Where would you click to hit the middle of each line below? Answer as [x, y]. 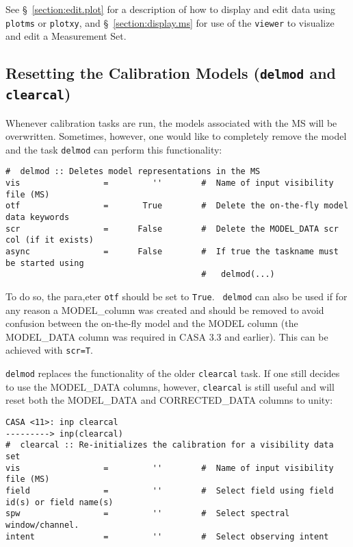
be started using [45, 263]
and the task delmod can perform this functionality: [114, 149]
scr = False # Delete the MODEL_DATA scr [172, 229]
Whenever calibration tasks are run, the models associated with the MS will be [171, 122]
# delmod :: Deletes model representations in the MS [133, 172]
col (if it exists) [50, 240]
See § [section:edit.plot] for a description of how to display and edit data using [171, 9]
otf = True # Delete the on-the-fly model [177, 206]
